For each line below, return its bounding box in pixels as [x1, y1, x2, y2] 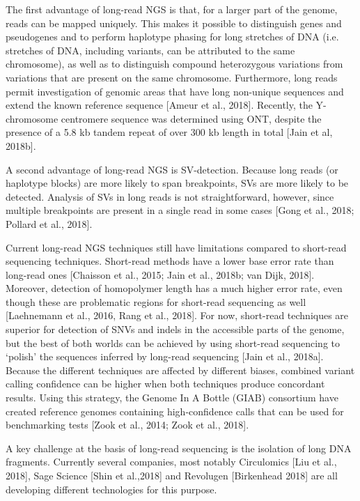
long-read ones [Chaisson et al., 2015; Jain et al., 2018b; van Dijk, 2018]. [6, 267, 315, 282]
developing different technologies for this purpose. [6, 481, 217, 496]
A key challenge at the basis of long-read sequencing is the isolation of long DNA [6, 440, 352, 455]
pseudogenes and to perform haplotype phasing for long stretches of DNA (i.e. [6, 29, 339, 44]
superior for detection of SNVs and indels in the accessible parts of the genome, [6, 322, 345, 337]
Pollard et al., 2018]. [6, 216, 93, 231]
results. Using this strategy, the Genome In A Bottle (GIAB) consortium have [6, 390, 338, 405]
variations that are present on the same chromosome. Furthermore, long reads [6, 70, 338, 84]
